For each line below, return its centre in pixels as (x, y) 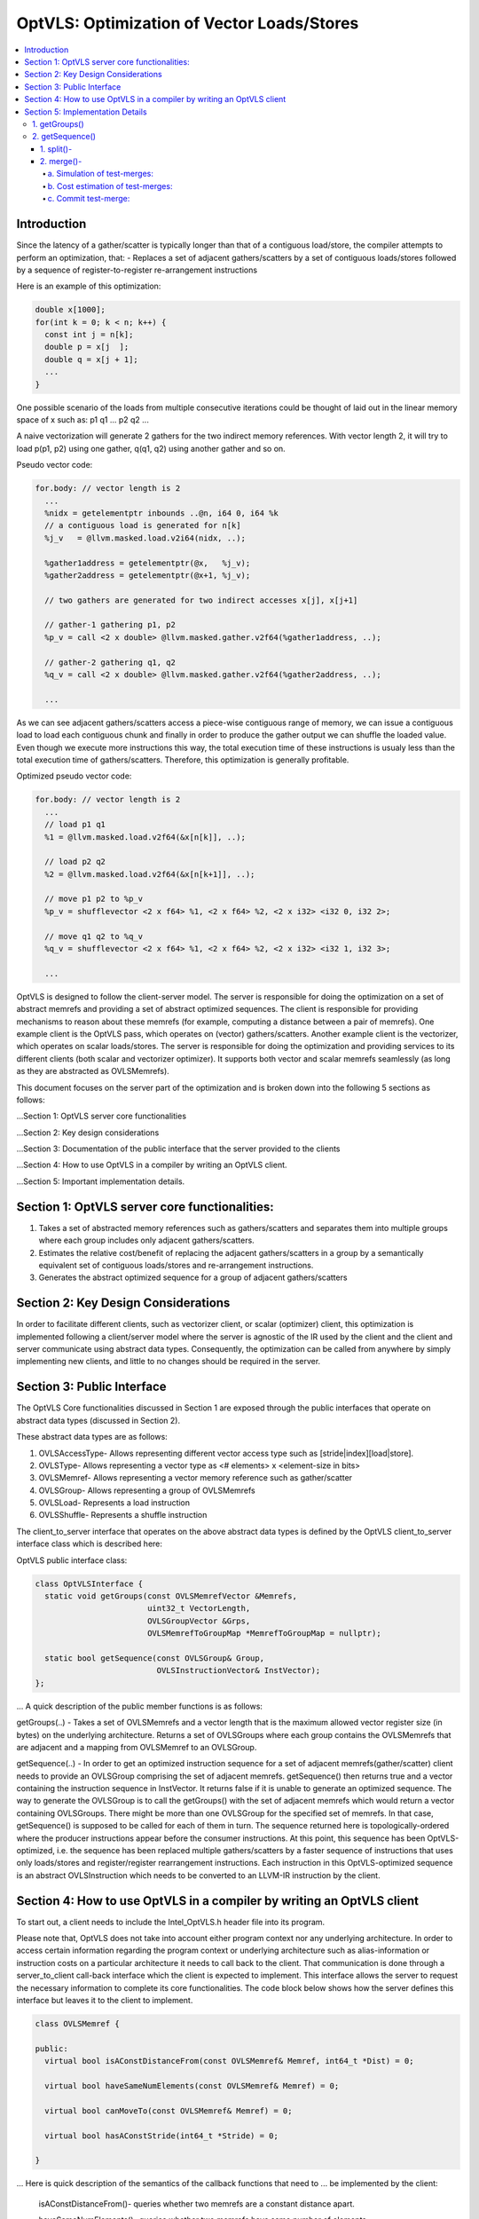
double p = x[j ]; (87, 347)
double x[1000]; (71, 310)
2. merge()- (61, 162)
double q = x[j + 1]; (92, 359)
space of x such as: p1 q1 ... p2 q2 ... (83, 420)
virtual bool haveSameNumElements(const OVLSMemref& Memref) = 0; (192, 2085)
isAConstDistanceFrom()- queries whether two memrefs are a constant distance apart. (196, 2203)
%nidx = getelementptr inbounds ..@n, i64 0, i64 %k (161, 513)
